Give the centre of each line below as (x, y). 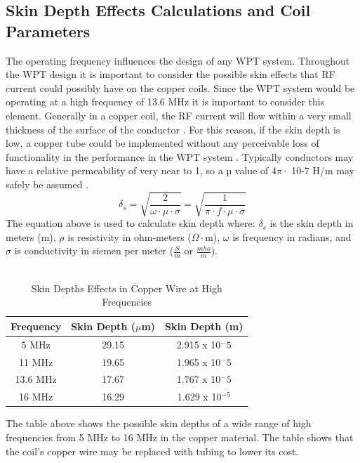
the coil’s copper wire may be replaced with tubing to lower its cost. (152, 451)
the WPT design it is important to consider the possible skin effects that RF (171, 74)
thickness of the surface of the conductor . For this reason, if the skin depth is (173, 129)
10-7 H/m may (323, 170)
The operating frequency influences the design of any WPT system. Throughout (178, 60)
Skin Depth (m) (204, 326)
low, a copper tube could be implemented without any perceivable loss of (162, 143)
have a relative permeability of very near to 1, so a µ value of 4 (141, 170)
